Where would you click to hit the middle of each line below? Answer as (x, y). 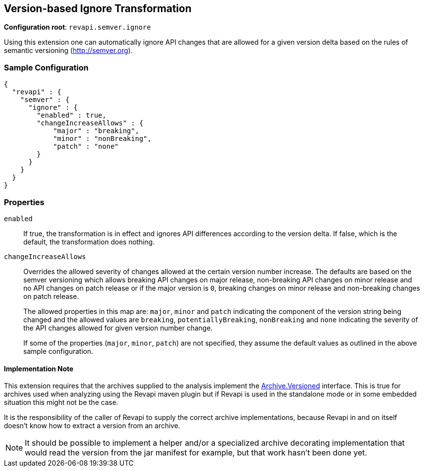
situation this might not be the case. (61, 402)
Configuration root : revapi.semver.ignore (78, 27)
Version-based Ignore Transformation (98, 9)
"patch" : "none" (86, 147)
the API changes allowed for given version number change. (118, 328)
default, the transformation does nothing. (89, 242)
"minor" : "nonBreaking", (102, 139)
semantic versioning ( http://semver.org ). (68, 51)
